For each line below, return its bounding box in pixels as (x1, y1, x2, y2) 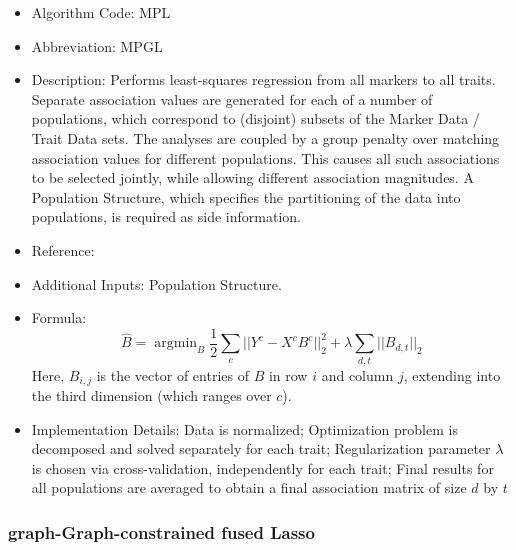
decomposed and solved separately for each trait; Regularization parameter (31, 438, 491, 459)
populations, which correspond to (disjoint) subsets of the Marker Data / (31, 108, 480, 129)
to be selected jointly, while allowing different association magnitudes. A (31, 167, 474, 188)
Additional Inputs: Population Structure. (31, 273, 282, 294)
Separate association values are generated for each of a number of (31, 88, 433, 109)
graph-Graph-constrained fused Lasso (8, 519, 315, 544)
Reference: (31, 239, 95, 260)
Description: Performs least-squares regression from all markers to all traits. (31, 69, 496, 90)
